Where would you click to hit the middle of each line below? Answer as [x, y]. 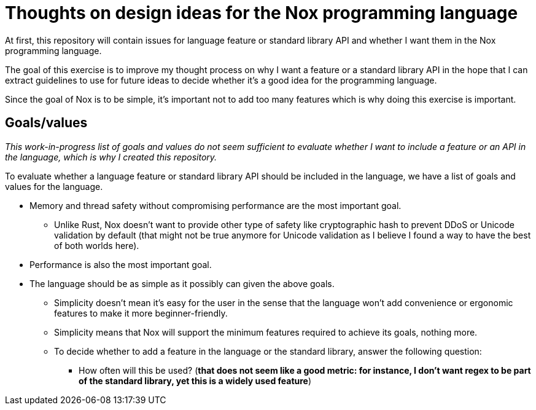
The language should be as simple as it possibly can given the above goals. [182, 283]
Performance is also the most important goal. [121, 264]
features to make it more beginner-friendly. [141, 313]
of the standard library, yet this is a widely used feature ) [195, 380]
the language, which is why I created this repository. [111, 157]
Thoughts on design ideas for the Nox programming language [262, 13]
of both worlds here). [97, 245]
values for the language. [54, 186]
